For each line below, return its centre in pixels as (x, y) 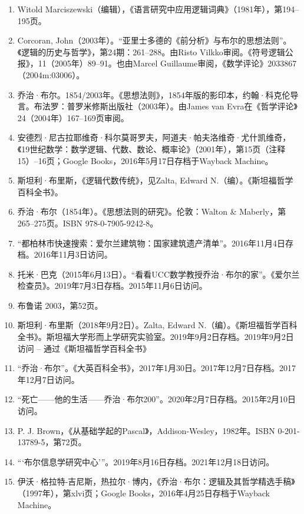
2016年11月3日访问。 (73, 254)
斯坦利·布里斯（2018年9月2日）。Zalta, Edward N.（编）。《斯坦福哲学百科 (157, 325)
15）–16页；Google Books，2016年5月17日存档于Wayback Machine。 (145, 160)
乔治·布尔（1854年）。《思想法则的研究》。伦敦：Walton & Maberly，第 (152, 211)
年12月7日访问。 (48, 379)
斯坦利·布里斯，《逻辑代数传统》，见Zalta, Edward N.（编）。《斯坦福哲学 (155, 180)
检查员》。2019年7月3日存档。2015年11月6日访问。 (112, 286)
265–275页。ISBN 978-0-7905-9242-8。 (88, 223)
